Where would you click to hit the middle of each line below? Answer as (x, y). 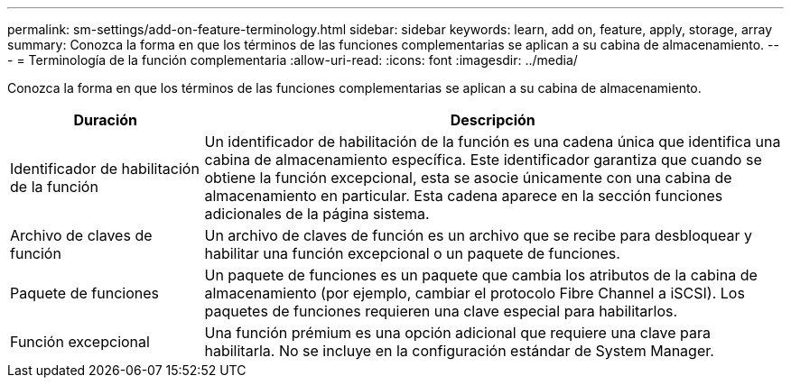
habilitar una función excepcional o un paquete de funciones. (412, 253)
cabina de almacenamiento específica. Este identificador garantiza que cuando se (483, 160)
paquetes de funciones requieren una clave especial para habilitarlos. (441, 311)
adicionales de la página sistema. (317, 214)
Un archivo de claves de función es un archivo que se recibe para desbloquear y (479, 235)
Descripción (493, 120)
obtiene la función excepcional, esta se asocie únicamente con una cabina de (468, 178)
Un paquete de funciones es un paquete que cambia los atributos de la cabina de (481, 275)
